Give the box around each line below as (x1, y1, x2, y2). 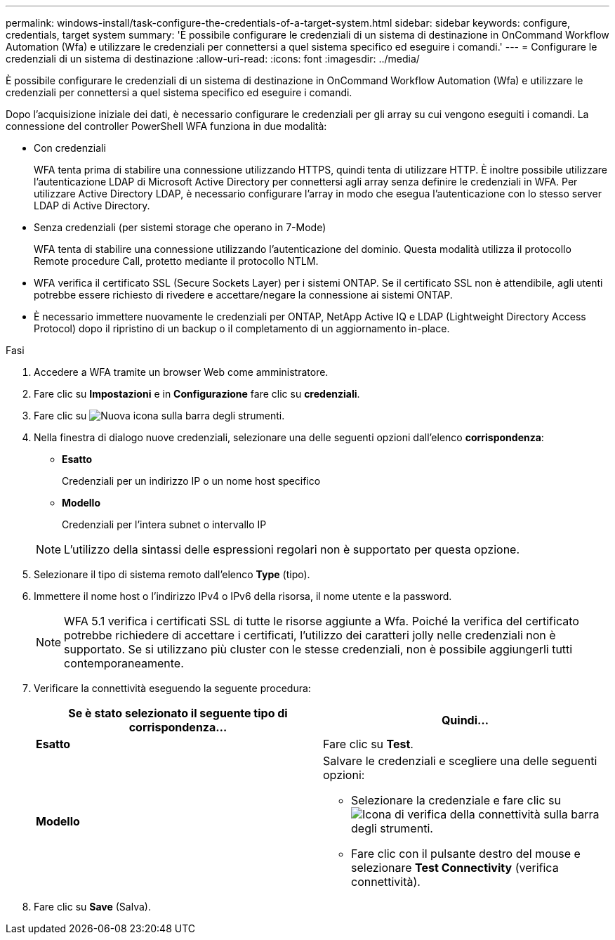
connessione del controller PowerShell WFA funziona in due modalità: (6, 120, 327, 132)
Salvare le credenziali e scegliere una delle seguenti (323, 754, 597, 768)
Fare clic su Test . (323, 737, 414, 751)
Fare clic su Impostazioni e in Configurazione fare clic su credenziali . (34, 388, 360, 400)
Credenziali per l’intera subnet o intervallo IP (62, 518, 267, 530)
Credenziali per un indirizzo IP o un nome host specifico (62, 475, 321, 487)
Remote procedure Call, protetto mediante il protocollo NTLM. (34, 255, 319, 267)
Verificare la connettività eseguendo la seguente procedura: (34, 682, 311, 694)
